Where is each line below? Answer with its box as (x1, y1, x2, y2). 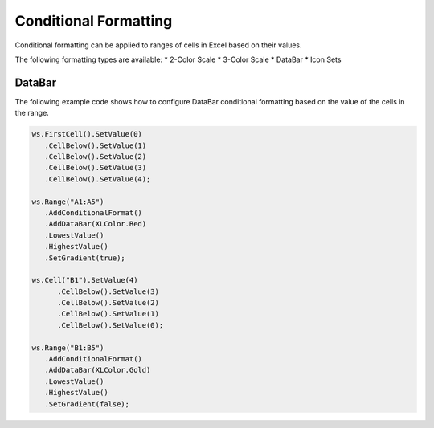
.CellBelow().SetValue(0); (57, 320, 164, 329)
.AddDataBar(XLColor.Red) (44, 219, 147, 229)
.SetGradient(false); (44, 399, 130, 409)
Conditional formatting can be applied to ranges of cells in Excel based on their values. (14, 40, 302, 50)
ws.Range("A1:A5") (31, 197, 104, 206)
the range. (14, 108, 50, 118)
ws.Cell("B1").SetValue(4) (31, 275, 138, 285)
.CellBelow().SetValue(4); (44, 174, 151, 184)
